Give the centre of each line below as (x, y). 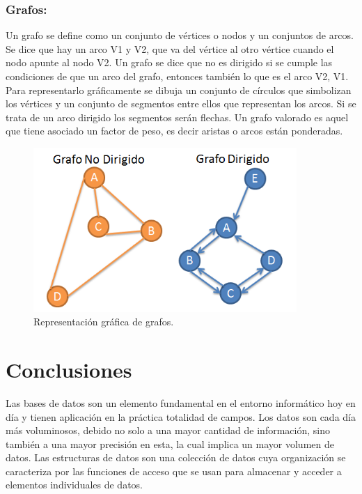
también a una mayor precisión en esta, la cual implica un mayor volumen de (170, 443)
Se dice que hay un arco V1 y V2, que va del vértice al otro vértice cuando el (170, 48)
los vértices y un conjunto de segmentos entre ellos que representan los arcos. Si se (181, 103)
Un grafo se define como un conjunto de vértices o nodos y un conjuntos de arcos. (180, 35)
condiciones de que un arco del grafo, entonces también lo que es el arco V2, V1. (177, 76)
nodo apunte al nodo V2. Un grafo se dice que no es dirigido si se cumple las (169, 62)
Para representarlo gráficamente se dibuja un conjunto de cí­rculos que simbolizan (179, 90)
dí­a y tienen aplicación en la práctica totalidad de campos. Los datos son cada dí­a (181, 416)
